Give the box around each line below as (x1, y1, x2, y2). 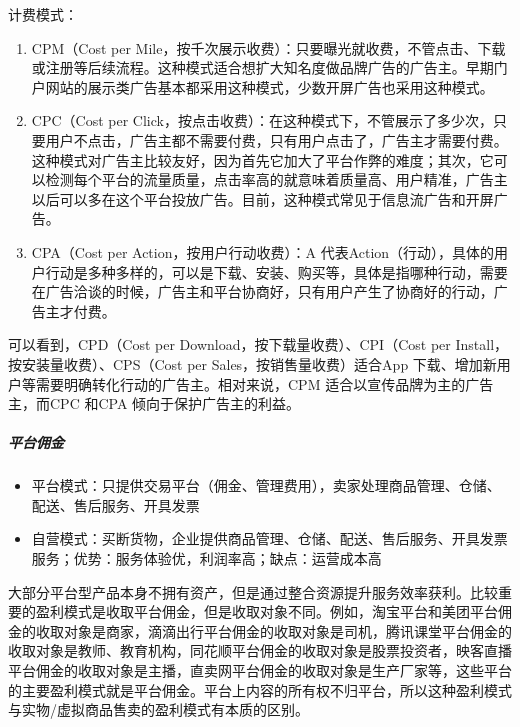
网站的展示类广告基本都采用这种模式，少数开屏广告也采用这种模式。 (45, 76, 494, 97)
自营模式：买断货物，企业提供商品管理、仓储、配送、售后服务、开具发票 (31, 528, 508, 549)
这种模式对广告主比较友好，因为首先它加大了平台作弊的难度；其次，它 (31, 149, 494, 170)
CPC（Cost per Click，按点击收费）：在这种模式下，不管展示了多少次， (31, 110, 493, 131)
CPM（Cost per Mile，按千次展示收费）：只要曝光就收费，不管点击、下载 (31, 37, 506, 58)
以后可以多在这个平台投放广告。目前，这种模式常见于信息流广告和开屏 (31, 188, 494, 209)
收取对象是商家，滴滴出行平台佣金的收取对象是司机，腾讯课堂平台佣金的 (35, 620, 512, 641)
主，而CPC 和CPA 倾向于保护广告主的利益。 (8, 393, 301, 414)
